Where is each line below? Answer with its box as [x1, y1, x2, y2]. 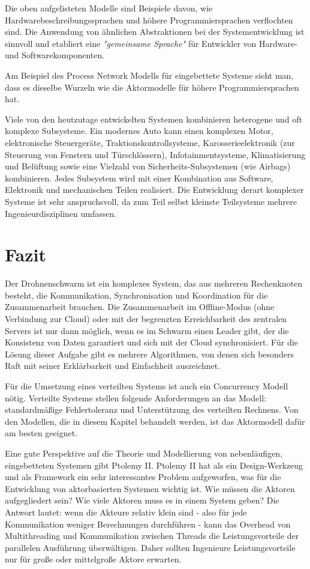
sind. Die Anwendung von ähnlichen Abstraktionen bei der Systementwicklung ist [5, 25, 305, 38]
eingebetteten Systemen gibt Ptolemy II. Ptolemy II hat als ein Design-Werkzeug [5, 458, 303, 471]
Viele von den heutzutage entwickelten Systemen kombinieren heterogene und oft [5, 112, 302, 125]
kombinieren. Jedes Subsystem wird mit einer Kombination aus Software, [5, 171, 273, 184]
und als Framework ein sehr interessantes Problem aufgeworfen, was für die [5, 470, 281, 483]
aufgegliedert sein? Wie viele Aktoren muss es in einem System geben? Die [5, 494, 279, 507]
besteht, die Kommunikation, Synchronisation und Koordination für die [5, 288, 268, 301]
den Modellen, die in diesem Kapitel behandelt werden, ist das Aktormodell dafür [5, 415, 305, 427]
